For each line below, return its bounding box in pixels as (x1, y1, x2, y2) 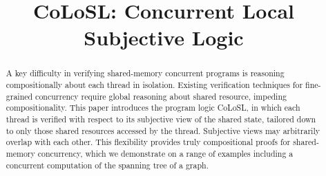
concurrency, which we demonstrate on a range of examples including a (37, 147, 294, 159)
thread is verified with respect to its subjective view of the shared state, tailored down (6, 113, 316, 124)
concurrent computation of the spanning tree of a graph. (6, 159, 209, 170)
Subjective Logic (84, 23, 244, 52)
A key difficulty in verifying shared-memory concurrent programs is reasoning (6, 67, 285, 79)
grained (6, 90, 33, 102)
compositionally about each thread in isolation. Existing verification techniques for (6, 79, 303, 91)
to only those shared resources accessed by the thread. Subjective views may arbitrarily (6, 124, 320, 136)
